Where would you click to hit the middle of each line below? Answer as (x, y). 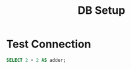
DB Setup (101, 10)
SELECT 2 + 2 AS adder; (36, 60)
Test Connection (49, 44)
